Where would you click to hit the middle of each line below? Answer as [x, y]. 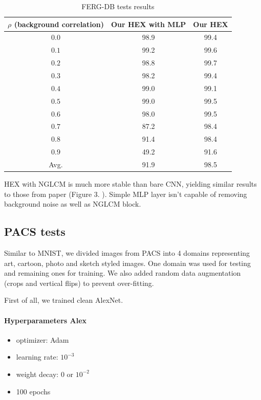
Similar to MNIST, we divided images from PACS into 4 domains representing [127, 252]
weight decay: [37, 374]
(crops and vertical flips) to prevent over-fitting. [79, 283]
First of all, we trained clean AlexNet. [64, 300]
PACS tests [35, 231]
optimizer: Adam [42, 339]
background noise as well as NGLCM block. [73, 204]
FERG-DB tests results [118, 6]
